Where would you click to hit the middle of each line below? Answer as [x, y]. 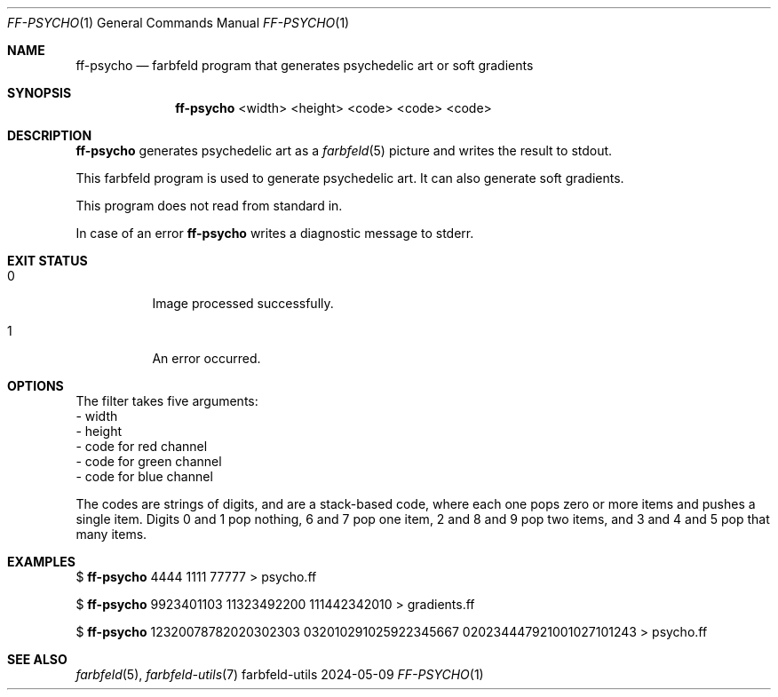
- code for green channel [149, 461]
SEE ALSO [37, 659]
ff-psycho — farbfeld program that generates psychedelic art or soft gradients [305, 65]
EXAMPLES [41, 562]
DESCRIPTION [50, 135]
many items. [111, 534]
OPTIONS [36, 386]
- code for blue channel [144, 476]
